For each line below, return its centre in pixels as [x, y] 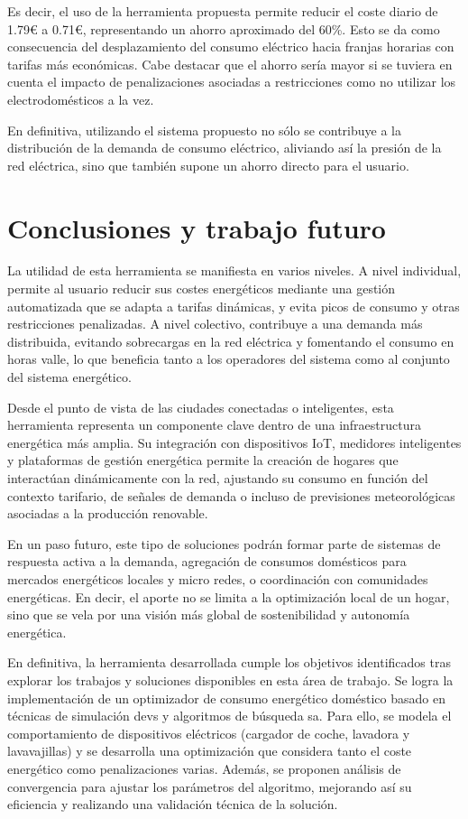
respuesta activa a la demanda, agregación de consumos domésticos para [207, 561]
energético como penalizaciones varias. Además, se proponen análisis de [204, 768]
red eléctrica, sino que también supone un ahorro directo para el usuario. [208, 165]
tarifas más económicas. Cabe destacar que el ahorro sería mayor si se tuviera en [230, 64]
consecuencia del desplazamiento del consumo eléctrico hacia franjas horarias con [231, 47]
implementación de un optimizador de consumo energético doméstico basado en [226, 698]
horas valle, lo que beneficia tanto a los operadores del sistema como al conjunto [229, 359]
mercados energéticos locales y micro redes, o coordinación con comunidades [218, 578]
